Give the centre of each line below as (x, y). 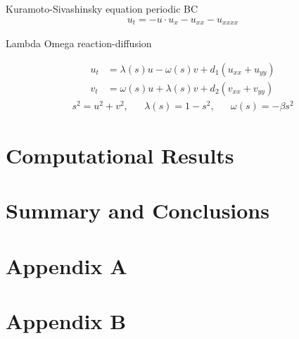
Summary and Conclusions (138, 210)
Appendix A (66, 265)
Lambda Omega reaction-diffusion (79, 43)
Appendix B (66, 321)
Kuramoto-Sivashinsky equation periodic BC (102, 8)
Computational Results (120, 155)
